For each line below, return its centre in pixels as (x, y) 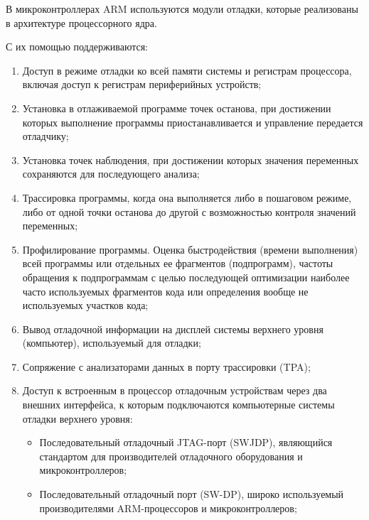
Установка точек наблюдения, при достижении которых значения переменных (191, 159)
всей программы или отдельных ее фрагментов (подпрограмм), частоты (178, 263)
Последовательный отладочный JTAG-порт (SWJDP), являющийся (186, 442)
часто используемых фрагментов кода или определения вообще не (165, 291)
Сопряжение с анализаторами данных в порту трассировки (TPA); (166, 366)
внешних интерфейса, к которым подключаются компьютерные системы (178, 405)
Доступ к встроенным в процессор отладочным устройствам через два (175, 390)
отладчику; (46, 136)
